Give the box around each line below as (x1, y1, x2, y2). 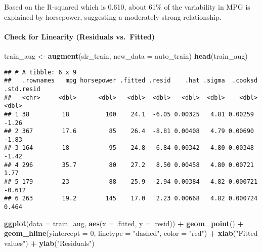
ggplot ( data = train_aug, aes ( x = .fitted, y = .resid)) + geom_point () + (4, 218, 244, 228)
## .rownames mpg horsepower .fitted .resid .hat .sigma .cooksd (4, 77, 258, 85)
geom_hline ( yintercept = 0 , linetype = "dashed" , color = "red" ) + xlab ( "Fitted (4, 228, 258, 238)
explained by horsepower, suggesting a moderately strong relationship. (4, 11, 222, 22)
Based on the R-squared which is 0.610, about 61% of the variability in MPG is (4, 2, 250, 12)
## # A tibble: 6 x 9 (4, 68, 77, 76)
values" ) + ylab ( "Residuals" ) (4, 237, 95, 248)
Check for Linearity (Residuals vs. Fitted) (4, 31, 155, 41)
